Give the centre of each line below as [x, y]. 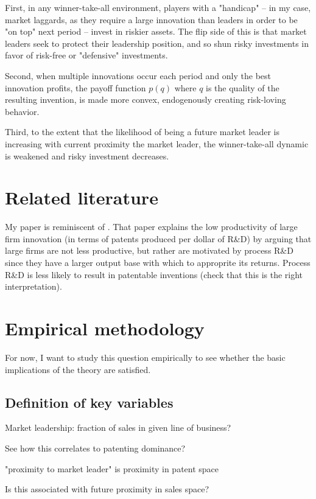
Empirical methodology [105, 328]
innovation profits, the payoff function [75, 87]
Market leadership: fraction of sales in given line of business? [118, 427]
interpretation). [33, 286]
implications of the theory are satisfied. [78, 369]
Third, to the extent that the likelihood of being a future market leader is [142, 132]
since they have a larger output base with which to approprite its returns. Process [158, 263]
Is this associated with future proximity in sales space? [107, 489]
